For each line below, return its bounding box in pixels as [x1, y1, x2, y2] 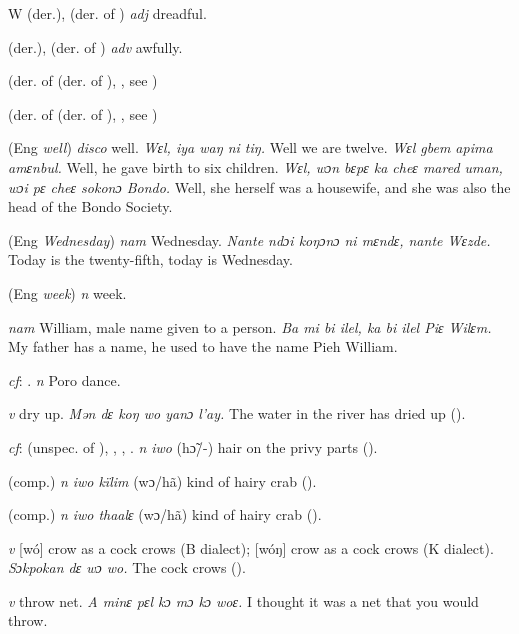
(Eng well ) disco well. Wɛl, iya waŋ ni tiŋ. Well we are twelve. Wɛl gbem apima [8, 137, 493, 158]
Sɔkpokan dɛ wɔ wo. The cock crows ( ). [8, 557, 246, 578]
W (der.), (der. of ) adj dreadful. [8, 3, 207, 23]
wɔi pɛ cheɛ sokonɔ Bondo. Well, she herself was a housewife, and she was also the [8, 176, 511, 197]
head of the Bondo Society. [8, 196, 173, 217]
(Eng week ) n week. [8, 282, 127, 303]
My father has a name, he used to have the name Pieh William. [8, 336, 398, 357]
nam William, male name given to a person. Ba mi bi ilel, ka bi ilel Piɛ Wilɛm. [8, 316, 492, 337]
